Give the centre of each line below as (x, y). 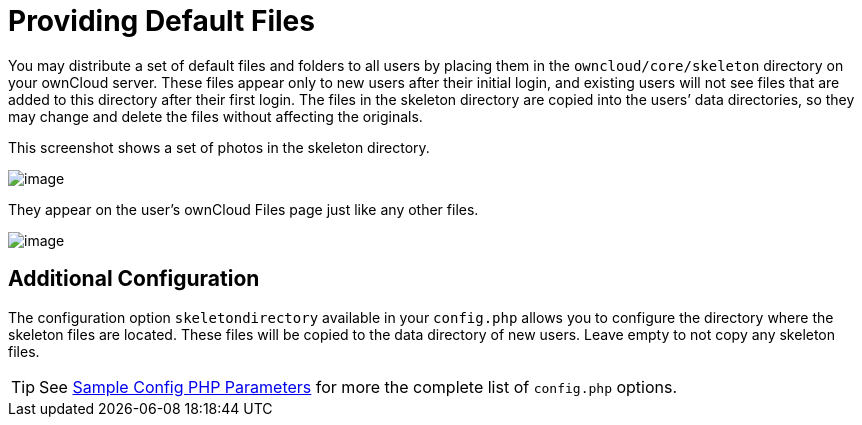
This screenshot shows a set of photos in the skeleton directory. (219, 147)
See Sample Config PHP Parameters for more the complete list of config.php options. (358, 386)
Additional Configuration (134, 279)
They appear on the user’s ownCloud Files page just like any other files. (243, 209)
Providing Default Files (161, 21)
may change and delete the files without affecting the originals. (215, 116)
